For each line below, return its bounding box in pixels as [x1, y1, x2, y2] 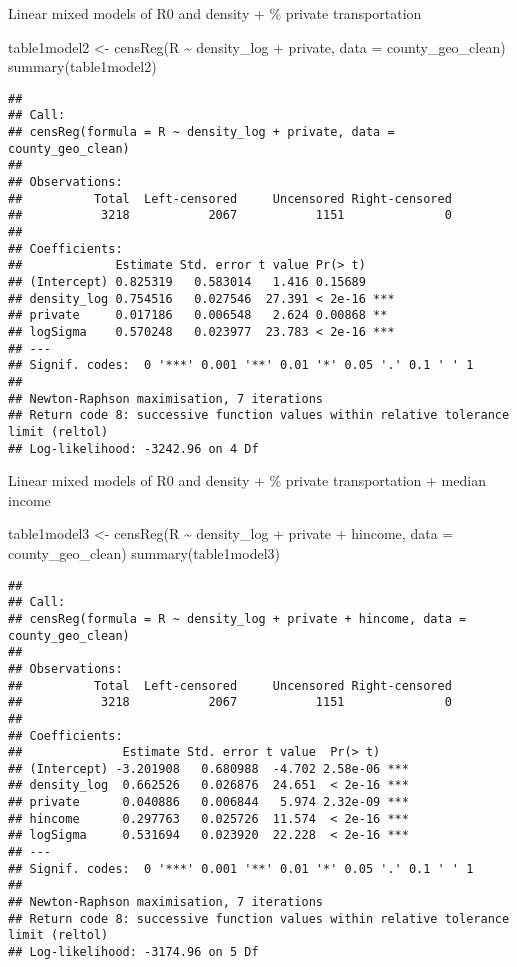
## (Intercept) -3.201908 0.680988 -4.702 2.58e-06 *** [8, 761, 409, 776]
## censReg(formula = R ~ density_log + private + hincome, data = [8, 611, 467, 626]
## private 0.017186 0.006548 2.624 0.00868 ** [8, 308, 388, 323]
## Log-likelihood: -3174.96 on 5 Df [8, 945, 259, 960]
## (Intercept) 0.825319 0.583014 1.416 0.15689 [8, 275, 366, 289]
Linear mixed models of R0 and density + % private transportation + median [8, 470, 486, 491]
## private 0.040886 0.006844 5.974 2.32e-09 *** [8, 795, 409, 810]
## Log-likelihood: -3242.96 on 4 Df [8, 441, 259, 456]
